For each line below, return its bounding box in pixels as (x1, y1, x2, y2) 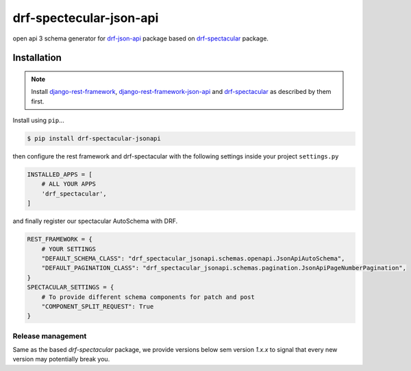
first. (31, 97, 45, 106)
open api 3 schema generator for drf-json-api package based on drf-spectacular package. (12, 34, 269, 43)
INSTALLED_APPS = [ (27, 171, 92, 178)
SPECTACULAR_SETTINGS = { (27, 283, 114, 291)
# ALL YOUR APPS (41, 180, 96, 188)
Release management (12, 331, 87, 341)
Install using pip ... (12, 117, 64, 125)
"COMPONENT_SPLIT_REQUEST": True (41, 302, 154, 310)
